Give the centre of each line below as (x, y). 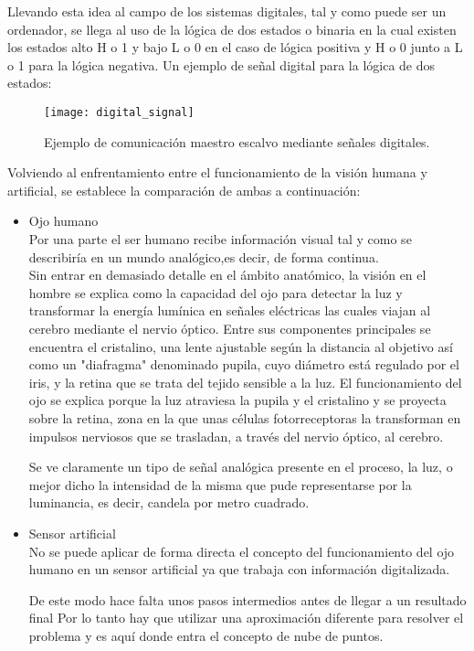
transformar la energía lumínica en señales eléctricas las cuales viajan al (230, 310)
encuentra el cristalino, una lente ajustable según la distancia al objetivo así (241, 346)
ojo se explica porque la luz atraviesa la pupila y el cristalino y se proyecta (237, 400)
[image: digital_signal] (119, 112)
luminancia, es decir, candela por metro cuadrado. (169, 502)
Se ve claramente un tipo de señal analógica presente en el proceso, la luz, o (241, 467)
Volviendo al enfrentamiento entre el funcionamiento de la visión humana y (217, 172)
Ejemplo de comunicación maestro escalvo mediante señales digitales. (237, 141)
